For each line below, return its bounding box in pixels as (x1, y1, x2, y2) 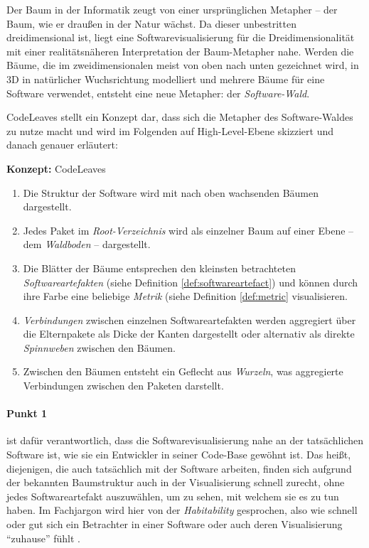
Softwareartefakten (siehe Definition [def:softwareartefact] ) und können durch (23, 274, 358, 289)
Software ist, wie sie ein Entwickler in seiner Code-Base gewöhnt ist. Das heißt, (6, 447, 351, 462)
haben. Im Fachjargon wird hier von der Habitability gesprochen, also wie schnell (6, 503, 358, 517)
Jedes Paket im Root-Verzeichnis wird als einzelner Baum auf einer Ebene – (23, 222, 354, 237)
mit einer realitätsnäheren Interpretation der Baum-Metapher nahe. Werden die (6, 43, 354, 58)
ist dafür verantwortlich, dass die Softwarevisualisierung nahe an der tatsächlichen (6, 433, 363, 448)
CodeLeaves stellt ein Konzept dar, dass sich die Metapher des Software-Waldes (6, 109, 353, 124)
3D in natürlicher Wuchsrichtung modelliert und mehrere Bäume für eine (6, 71, 325, 86)
